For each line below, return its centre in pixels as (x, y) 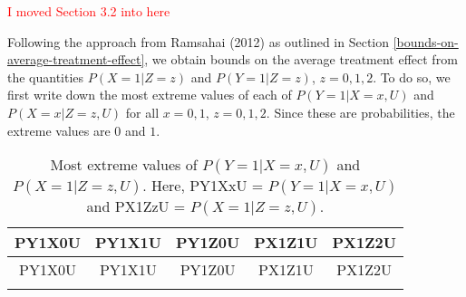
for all (142, 112)
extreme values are (59, 130)
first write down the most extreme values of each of (150, 95)
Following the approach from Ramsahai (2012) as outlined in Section (199, 41)
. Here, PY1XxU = (203, 186)
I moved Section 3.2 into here (89, 11)
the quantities (46, 77)
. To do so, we (412, 77)
